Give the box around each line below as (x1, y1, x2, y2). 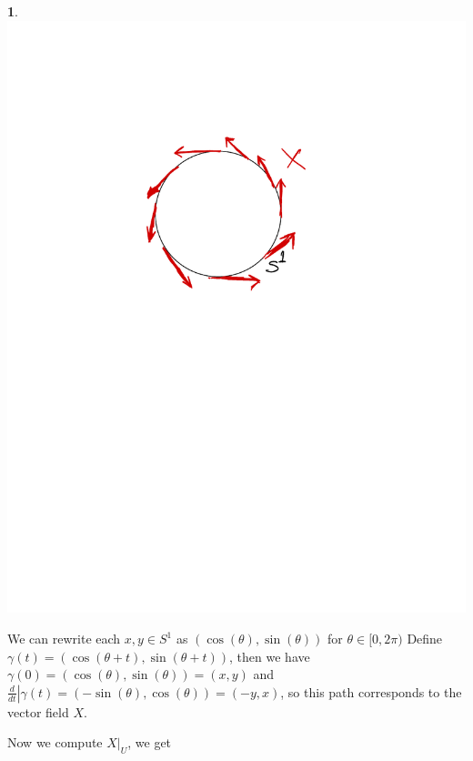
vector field (7, 702, 69, 721)
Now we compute (7, 733, 103, 752)
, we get (127, 733, 172, 752)
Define (407, 629, 443, 647)
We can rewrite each (7, 629, 121, 647)
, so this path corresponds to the (280, 682, 462, 701)
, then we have (229, 646, 310, 665)
